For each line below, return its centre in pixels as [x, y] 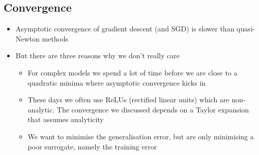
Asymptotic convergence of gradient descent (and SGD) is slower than [125, 29]
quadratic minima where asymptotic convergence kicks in [117, 82]
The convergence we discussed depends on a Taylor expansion [153, 109]
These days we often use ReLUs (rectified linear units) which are [128, 100]
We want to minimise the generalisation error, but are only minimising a [141, 136]
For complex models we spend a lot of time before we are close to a [133, 72]
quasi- [246, 29]
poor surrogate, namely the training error [92, 146]
